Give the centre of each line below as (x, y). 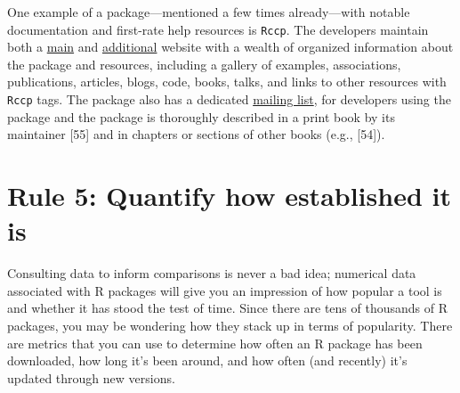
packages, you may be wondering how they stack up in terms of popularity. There (230, 325)
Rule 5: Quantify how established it (229, 196)
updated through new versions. (91, 377)
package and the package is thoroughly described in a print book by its (201, 116)
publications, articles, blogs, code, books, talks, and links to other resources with (227, 82)
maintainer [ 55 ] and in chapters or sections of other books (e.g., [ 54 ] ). (196, 134)
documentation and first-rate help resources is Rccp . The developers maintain (218, 29)
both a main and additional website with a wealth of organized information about (230, 47)
